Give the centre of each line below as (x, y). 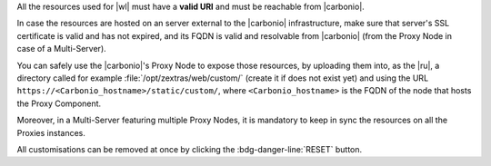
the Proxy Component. (59, 103)
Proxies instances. (51, 132)
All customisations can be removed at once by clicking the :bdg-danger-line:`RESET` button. (190, 149)
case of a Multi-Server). (61, 49)
